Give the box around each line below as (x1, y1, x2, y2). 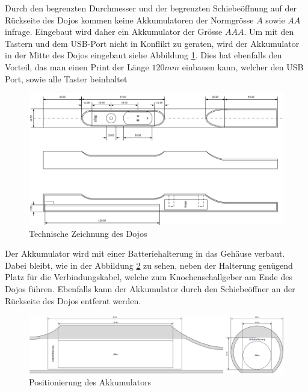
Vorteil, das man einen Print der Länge (5, 60, 149, 73)
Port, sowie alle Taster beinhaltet (5, 72, 128, 85)
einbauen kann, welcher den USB (182, 60, 304, 73)
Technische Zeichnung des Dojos (29, 227, 147, 239)
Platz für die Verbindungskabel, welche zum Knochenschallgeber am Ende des (5, 271, 292, 283)
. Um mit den (244, 25, 294, 38)
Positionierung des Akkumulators (29, 376, 152, 388)
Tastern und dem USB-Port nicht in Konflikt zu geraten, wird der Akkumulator (5, 37, 300, 49)
